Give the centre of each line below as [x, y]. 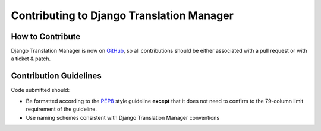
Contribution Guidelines [56, 76]
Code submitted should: [40, 90]
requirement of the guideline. [62, 109]
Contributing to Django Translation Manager [122, 15]
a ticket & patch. [31, 59]
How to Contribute [46, 36]
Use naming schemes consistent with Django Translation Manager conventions [123, 117]
